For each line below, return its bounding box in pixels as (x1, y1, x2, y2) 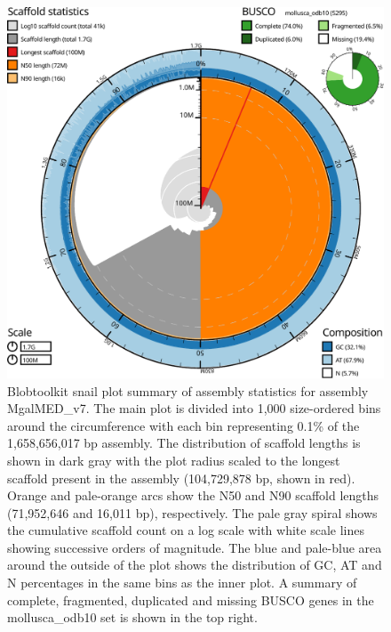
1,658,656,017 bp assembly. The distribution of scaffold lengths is (7, 433, 361, 452)
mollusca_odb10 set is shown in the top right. (7, 608, 258, 627)
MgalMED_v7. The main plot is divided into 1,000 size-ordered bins (7, 399, 381, 417)
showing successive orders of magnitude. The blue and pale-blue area (7, 538, 382, 556)
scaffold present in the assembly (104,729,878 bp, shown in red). (7, 468, 355, 487)
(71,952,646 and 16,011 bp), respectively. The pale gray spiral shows (7, 503, 378, 522)
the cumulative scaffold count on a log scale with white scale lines (7, 521, 364, 539)
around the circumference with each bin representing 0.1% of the (7, 416, 360, 434)
